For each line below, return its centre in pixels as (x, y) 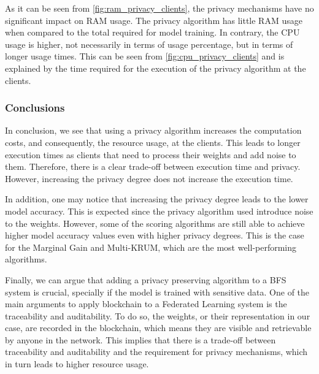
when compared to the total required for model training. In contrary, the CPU (152, 32)
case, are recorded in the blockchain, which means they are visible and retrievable (158, 328)
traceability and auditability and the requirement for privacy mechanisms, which (156, 352)
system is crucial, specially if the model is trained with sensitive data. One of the (157, 292)
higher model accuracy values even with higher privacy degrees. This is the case (155, 235)
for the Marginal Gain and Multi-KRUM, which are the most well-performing (151, 247)
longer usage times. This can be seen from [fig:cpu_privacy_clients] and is (145, 56)
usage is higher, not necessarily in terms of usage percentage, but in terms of (149, 44)
